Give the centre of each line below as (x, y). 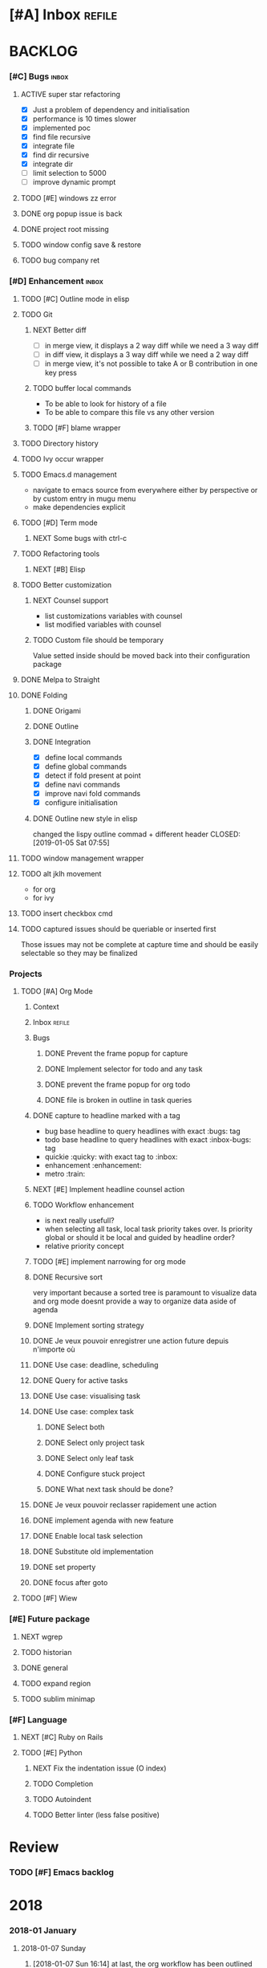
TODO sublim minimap (58, 1698)
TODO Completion (63, 1783)
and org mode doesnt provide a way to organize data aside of (134, 1301)
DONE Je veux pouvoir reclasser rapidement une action (125, 1505)
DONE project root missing (65, 230)
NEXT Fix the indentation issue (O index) (99, 1768)
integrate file (54, 145)
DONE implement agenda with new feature (103, 1521)
